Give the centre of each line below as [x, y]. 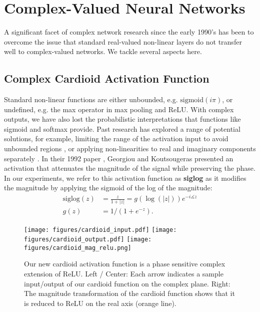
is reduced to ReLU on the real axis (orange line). [100, 303]
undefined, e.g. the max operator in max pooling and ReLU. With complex [119, 109]
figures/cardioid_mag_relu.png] [78, 248]
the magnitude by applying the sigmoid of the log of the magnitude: [108, 188]
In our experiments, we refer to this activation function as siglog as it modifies [125, 178]
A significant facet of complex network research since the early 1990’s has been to [129, 32]
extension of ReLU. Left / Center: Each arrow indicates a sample [124, 274]
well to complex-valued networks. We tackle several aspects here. [103, 51]
